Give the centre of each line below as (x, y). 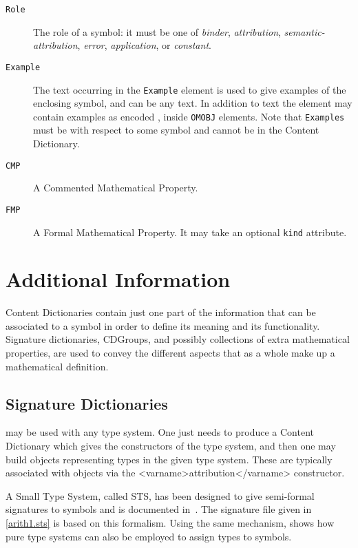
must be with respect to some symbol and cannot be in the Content (176, 130)
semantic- (304, 31)
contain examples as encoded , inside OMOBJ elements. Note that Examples (189, 116)
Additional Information (118, 279)
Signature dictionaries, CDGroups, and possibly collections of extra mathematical (178, 339)
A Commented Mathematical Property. (116, 188)
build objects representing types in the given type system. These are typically (169, 459)
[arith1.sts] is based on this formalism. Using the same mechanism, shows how (170, 523)
